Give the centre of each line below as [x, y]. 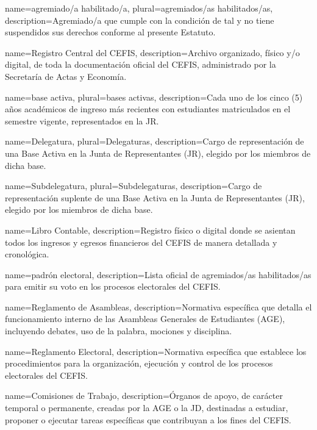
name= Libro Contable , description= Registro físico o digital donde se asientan [150, 230]
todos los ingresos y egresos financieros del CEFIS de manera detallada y [141, 242]
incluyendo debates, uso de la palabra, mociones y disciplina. [119, 331]
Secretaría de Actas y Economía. [66, 76]
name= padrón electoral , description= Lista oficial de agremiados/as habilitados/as [158, 274]
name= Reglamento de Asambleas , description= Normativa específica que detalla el [158, 306]
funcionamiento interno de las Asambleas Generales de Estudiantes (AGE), [145, 319]
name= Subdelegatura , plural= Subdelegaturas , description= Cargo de [134, 186]
